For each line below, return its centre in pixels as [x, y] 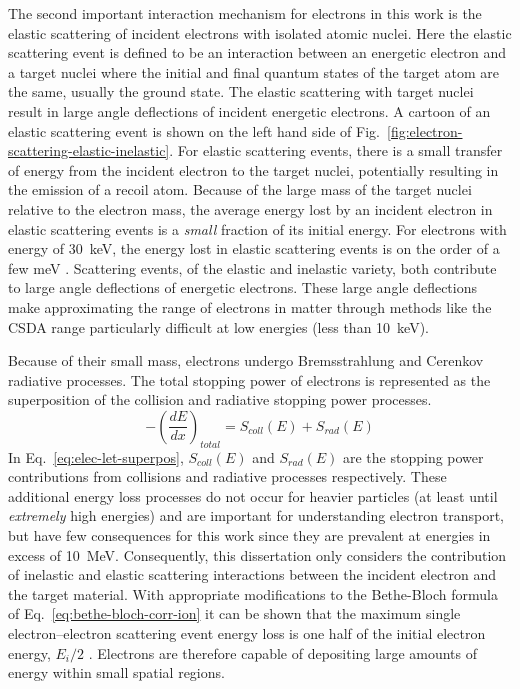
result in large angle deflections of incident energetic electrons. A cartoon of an [249, 110]
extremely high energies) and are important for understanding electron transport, [256, 515]
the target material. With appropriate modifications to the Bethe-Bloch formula [253, 593]
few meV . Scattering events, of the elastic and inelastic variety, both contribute [252, 267]
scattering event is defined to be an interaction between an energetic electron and [257, 52]
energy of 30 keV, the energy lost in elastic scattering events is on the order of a [254, 248]
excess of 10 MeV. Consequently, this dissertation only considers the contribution [257, 554]
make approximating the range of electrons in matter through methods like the [250, 306]
